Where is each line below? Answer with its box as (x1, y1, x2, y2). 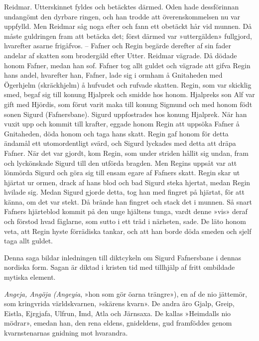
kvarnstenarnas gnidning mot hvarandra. (4, 328, 128, 338)
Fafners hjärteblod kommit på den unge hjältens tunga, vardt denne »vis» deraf (4, 206, 248, 217)
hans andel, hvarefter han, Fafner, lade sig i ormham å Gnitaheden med (4, 70, 223, 80)
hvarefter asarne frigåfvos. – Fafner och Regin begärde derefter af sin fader (4, 40, 231, 51)
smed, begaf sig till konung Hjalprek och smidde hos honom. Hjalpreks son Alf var (4, 89, 255, 100)
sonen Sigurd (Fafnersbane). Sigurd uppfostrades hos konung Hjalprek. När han (4, 109, 247, 119)
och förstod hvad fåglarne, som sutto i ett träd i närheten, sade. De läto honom (4, 216, 246, 227)
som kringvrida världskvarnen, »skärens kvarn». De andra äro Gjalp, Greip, (4, 298, 235, 309)
